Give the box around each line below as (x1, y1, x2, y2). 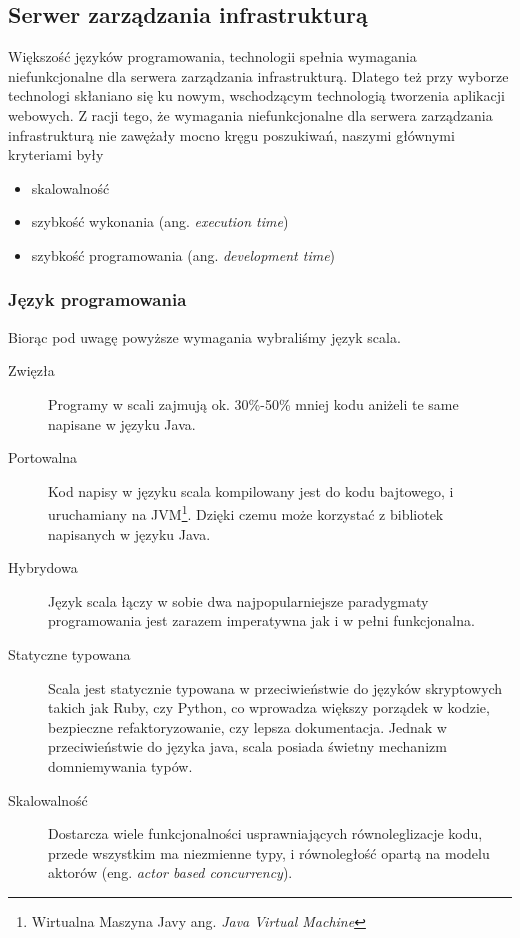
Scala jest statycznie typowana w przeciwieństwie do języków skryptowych (48, 677, 503, 698)
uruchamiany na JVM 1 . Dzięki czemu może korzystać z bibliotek (48, 501, 444, 524)
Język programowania (8, 287, 187, 312)
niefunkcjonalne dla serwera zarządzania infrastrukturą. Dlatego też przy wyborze (8, 65, 509, 86)
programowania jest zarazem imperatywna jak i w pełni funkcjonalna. (48, 610, 475, 631)
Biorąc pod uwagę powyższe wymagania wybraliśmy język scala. (8, 326, 401, 347)
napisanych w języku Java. (48, 523, 211, 544)
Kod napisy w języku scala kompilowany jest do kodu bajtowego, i (48, 480, 454, 501)
